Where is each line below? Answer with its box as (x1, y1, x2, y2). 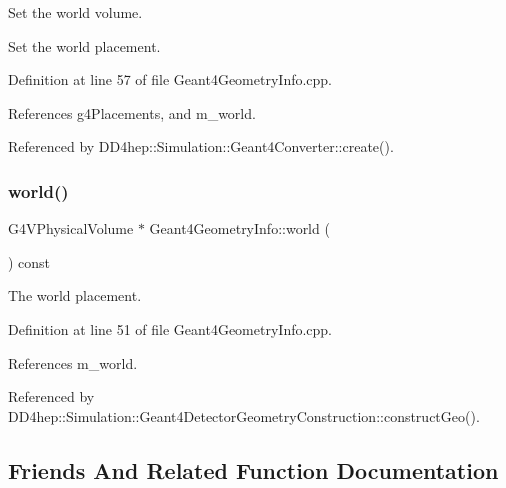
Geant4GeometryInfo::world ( (149, 218, 330, 239)
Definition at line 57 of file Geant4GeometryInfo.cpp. (8, 69, 333, 90)
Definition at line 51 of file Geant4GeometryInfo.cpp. (8, 318, 333, 339)
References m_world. (8, 352, 138, 373)
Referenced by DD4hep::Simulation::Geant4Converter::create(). (8, 136, 394, 157)
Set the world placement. (8, 35, 161, 56)
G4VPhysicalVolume (8, 218, 134, 239)
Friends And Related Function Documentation (8, 454, 499, 485)
